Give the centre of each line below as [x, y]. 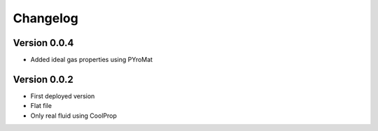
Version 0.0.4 [43, 43]
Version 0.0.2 [43, 79]
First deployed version [63, 96]
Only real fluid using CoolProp [73, 116]
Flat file [41, 106]
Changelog [45, 18]
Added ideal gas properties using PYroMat [92, 60]
